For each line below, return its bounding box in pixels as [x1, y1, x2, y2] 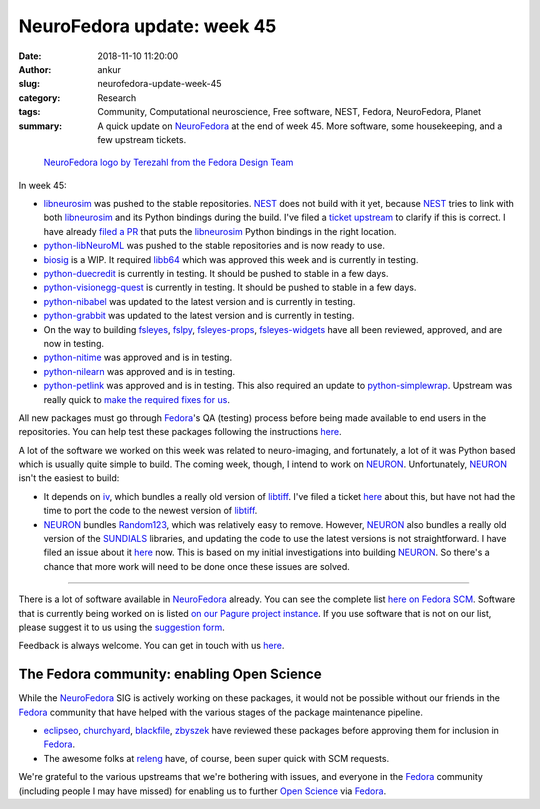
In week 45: [18, 179, 67, 191]
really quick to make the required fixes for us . [43, 393, 230, 405]
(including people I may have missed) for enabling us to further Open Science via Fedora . [18, 785, 387, 797]
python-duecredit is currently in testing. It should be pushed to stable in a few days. [43, 268, 389, 280]
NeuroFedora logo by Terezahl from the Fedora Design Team [43, 156, 294, 169]
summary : [18, 120, 63, 132]
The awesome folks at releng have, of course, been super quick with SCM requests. [43, 752, 390, 764]
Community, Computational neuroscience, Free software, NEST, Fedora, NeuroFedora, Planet [97, 106, 482, 118]
